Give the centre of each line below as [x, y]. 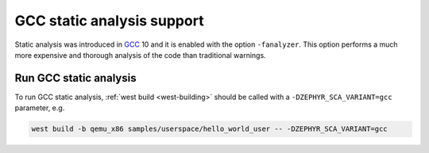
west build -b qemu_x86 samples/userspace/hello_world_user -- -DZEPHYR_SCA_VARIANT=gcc [210, 129]
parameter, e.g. [40, 108]
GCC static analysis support [109, 21]
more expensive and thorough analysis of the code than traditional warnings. [140, 55]
